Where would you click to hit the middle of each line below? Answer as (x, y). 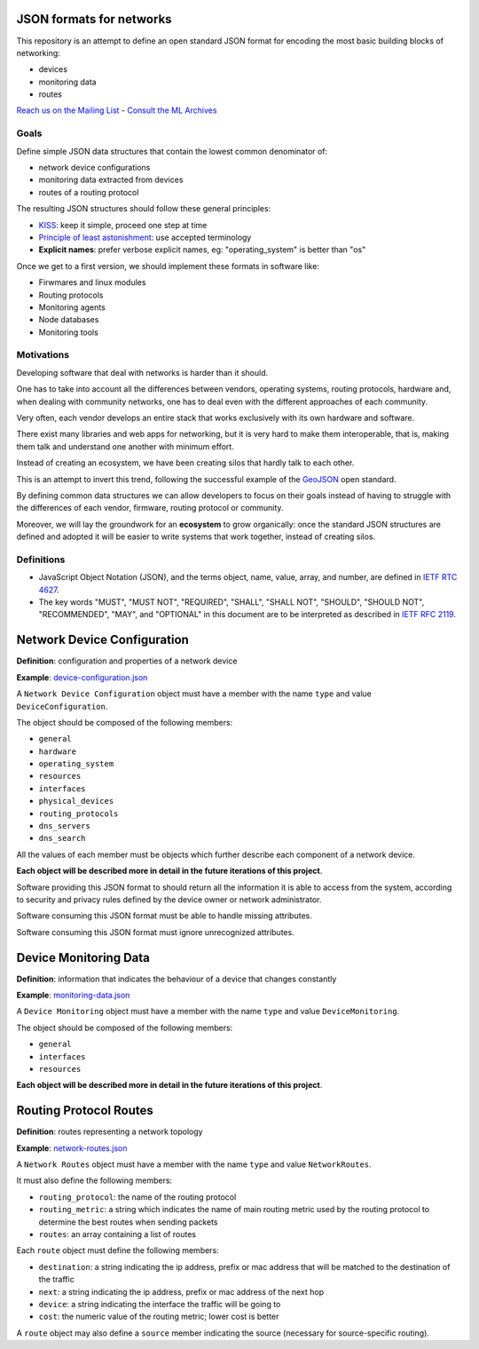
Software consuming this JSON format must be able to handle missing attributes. (164, 916)
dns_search (62, 838)
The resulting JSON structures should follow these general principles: (144, 209)
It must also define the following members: (94, 1180)
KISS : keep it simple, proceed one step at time (123, 225)
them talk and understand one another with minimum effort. (125, 446)
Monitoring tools (69, 332)
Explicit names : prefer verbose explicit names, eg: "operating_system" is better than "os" (202, 250)
